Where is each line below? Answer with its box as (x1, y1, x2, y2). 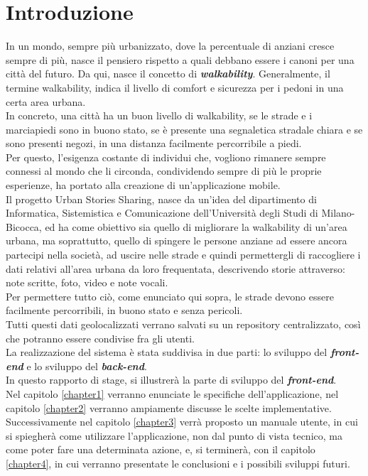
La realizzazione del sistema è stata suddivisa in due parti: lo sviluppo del (6, 345, 328, 359)
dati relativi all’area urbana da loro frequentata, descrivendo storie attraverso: (6, 261, 345, 276)
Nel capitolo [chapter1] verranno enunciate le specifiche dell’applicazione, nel (6, 386, 339, 401)
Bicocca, (6, 219, 42, 234)
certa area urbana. (6, 94, 86, 109)
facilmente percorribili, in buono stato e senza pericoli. (6, 303, 243, 318)
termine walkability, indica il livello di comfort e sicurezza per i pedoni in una (6, 80, 344, 94)
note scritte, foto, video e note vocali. (6, 275, 168, 290)
